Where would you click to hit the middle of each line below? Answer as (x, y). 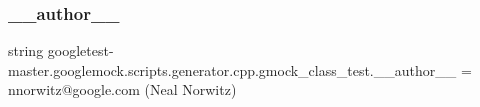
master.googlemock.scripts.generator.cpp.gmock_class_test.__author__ (232, 69)
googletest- (80, 50)
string (26, 50)
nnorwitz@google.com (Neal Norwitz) (122, 89)
